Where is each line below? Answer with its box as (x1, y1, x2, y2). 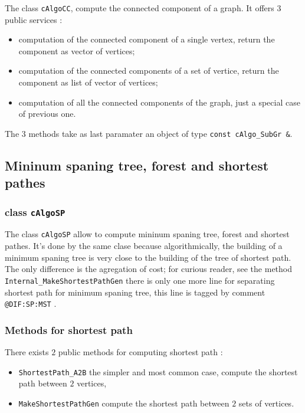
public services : (5, 13, 63, 25)
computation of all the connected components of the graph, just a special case (18, 96, 300, 108)
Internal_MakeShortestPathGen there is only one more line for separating (5, 274, 275, 286)
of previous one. (18, 107, 76, 120)
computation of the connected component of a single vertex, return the (18, 33, 275, 45)
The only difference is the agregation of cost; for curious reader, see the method (5, 263, 293, 275)
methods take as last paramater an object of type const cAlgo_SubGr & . (28, 127, 293, 139)
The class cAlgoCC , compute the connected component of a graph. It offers (5, 2, 274, 14)
